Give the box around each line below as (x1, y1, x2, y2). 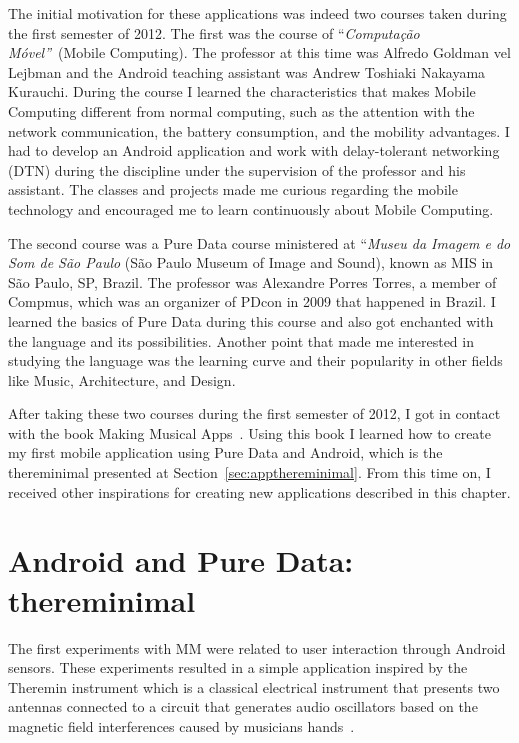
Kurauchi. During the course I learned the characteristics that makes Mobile (8, 81, 476, 102)
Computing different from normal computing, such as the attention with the (8, 100, 475, 121)
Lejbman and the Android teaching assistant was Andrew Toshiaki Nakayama (8, 61, 486, 82)
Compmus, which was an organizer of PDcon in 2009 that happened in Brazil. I (8, 291, 496, 312)
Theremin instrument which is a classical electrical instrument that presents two (8, 676, 500, 697)
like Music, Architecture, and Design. (8, 369, 236, 390)
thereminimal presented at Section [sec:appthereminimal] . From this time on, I (8, 462, 491, 483)
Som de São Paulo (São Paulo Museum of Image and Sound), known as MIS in (8, 252, 494, 273)
